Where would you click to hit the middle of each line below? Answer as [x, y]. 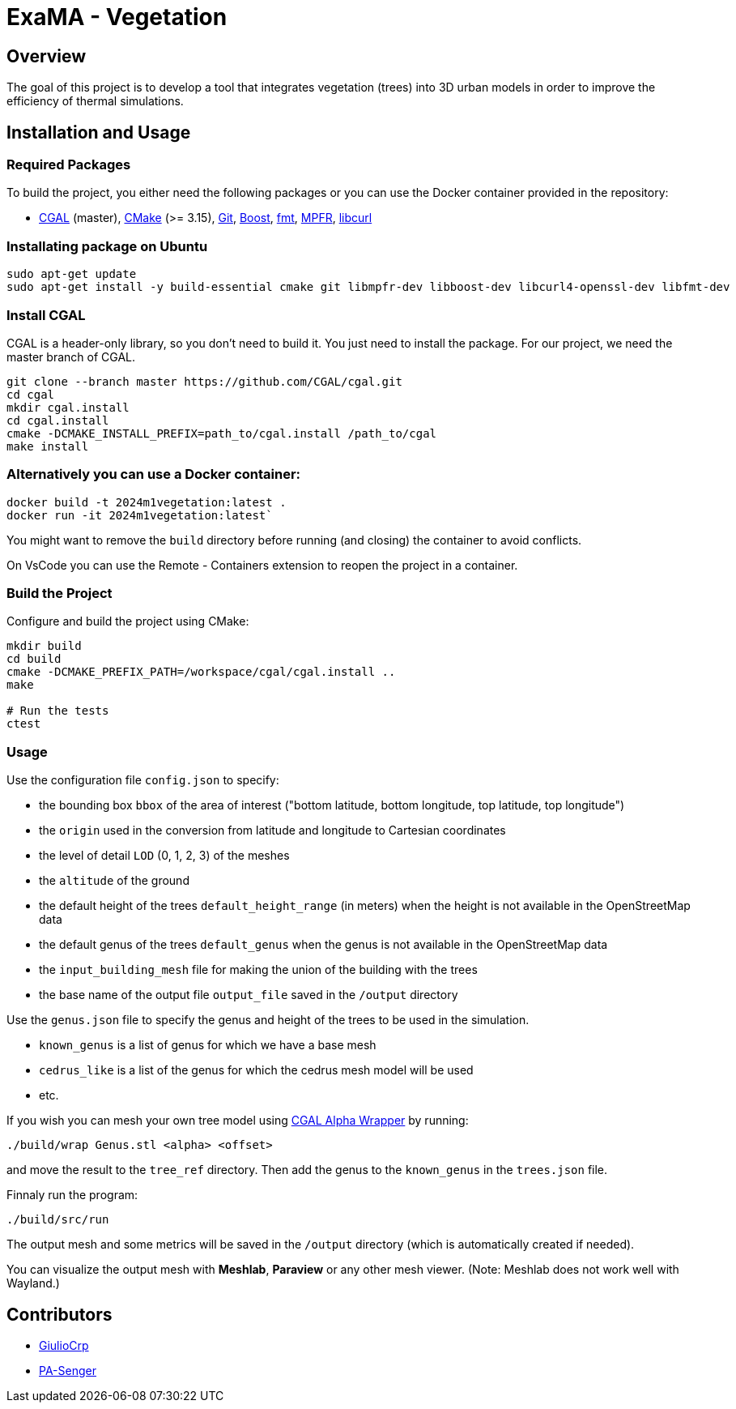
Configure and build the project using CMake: [128, 621]
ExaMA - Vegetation [117, 17]
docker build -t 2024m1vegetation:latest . [147, 502]
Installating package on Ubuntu [107, 246]
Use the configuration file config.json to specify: [143, 780]
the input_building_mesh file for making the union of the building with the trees [258, 970]
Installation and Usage [99, 132]
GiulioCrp [64, 1345]
